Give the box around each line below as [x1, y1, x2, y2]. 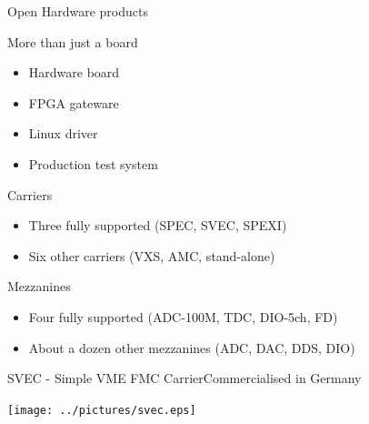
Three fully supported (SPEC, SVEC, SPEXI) [28, 216, 287, 235]
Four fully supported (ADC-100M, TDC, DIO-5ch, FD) [28, 307, 338, 326]
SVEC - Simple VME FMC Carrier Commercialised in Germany [7, 368, 362, 388]
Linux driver [28, 124, 98, 143]
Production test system [28, 154, 158, 173]
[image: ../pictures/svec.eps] [7, 403, 196, 417]
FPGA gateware [28, 93, 119, 112]
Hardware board [28, 63, 120, 82]
